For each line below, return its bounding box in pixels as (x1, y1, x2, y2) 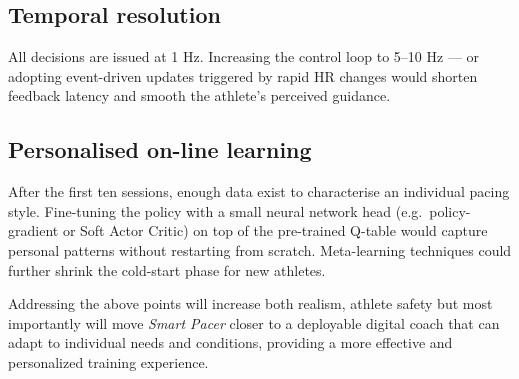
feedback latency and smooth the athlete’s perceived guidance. (8, 85, 391, 106)
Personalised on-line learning (8, 134, 312, 165)
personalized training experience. (8, 351, 209, 372)
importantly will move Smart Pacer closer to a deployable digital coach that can (8, 312, 500, 333)
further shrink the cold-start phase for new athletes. (8, 259, 326, 280)
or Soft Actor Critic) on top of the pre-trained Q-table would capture (62, 220, 488, 241)
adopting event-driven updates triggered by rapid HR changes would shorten (8, 65, 478, 86)
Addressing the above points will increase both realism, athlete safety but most (8, 293, 493, 314)
